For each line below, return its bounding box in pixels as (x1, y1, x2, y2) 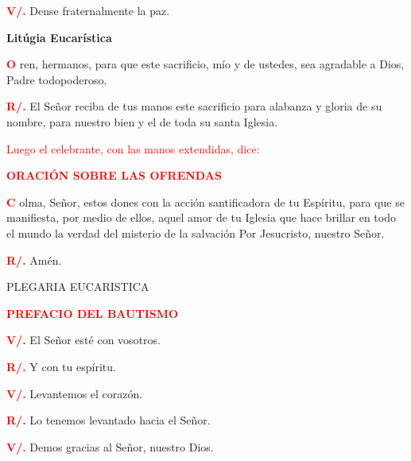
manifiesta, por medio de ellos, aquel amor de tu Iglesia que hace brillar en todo (6, 209, 396, 226)
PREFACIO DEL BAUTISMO (6, 304, 179, 321)
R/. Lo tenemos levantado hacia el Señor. (6, 412, 211, 428)
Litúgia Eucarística (6, 29, 112, 45)
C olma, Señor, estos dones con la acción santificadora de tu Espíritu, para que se (6, 193, 405, 210)
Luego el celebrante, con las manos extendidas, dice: (6, 140, 260, 157)
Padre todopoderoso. (6, 71, 107, 87)
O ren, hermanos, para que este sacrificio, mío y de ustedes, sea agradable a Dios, (6, 56, 405, 72)
